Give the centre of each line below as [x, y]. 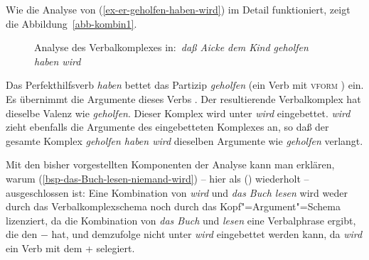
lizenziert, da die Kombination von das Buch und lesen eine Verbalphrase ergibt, [181, 220]
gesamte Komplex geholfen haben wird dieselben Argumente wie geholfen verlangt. [184, 140]
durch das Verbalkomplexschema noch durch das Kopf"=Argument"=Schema [173, 206]
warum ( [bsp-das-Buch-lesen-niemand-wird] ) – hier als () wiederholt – [157, 178]
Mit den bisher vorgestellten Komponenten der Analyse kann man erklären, [170, 164]
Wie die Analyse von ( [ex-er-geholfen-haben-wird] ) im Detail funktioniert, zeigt [178, 9]
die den [22, 234]
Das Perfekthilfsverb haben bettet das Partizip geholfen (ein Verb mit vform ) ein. [185, 85]
